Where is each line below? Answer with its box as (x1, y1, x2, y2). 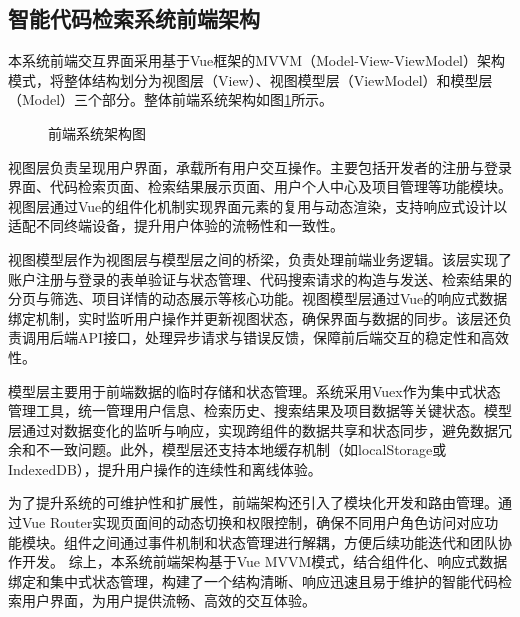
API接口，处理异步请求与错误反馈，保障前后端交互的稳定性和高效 (77, 327, 510, 348)
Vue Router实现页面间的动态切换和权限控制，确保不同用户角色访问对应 (21, 512, 485, 533)
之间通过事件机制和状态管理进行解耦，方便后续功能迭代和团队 (91, 531, 498, 552)
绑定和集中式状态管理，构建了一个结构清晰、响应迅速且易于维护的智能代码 (8, 570, 498, 591)
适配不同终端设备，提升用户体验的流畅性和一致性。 (8, 215, 344, 236)
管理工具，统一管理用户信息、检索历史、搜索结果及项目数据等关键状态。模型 (8, 400, 512, 421)
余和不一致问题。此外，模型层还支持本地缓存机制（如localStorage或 (8, 439, 447, 460)
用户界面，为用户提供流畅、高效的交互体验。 (21, 590, 316, 611)
